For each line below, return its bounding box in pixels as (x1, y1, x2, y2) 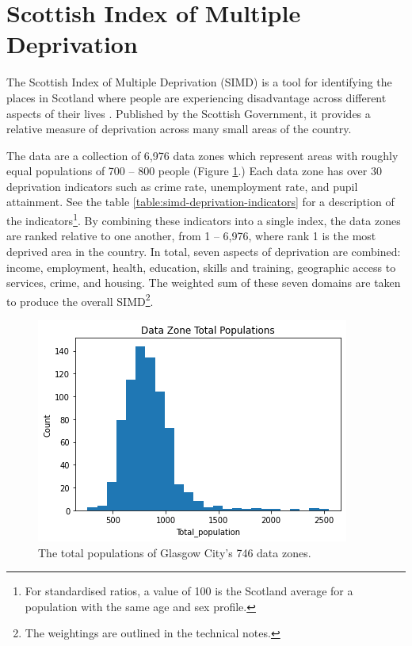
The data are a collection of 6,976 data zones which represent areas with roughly (6, 147, 399, 163)
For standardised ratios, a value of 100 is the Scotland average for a (25, 583, 353, 599)
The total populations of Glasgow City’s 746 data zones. (38, 544, 311, 560)
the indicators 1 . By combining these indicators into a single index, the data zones (6, 210, 401, 228)
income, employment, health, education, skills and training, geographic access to (6, 258, 396, 275)
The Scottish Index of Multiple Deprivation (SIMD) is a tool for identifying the (6, 74, 392, 90)
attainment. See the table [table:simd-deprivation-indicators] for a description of (6, 193, 395, 210)
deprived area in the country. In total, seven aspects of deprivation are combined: (6, 243, 401, 259)
